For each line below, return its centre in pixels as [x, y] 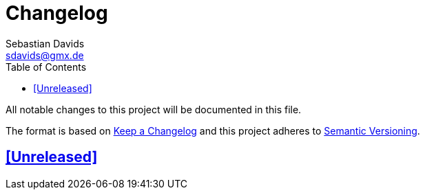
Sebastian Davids [45, 43]
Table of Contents [46, 67]
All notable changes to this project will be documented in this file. [154, 109]
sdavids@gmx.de [45, 55]
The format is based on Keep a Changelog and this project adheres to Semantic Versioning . [213, 130]
